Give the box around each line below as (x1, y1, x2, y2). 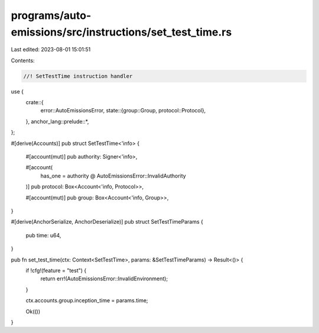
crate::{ (25, 99, 44, 106)
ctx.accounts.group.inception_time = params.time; (25, 297, 148, 304)
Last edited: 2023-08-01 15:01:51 (11, 46, 91, 53)
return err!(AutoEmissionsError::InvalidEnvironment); (40, 275, 168, 282)
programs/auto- (11, 9, 92, 22)
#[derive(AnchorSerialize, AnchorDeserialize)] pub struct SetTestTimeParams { (11, 218, 203, 225)
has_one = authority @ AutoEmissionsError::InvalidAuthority (40, 172, 186, 179)
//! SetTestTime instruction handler (23, 73, 133, 79)
